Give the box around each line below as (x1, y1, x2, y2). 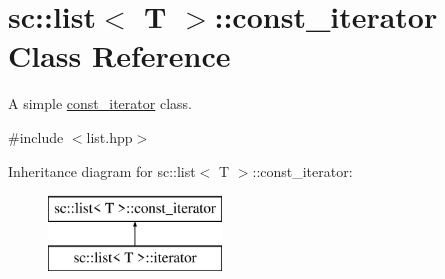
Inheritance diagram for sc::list (8, 160, 196, 181)
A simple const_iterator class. (8, 93, 192, 114)
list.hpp (86, 126, 133, 147)
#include (8, 126, 64, 147)
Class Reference (8, 35, 231, 76)
